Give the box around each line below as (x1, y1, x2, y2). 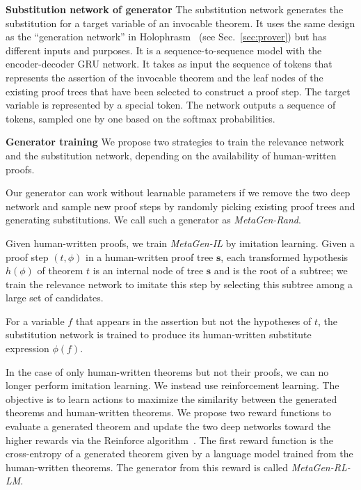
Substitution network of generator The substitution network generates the (6, 2, 344, 16)
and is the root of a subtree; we (214, 263, 348, 278)
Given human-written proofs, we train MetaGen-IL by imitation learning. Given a (6, 235, 355, 250)
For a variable (6, 313, 65, 328)
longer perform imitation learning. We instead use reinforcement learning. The (6, 378, 339, 393)
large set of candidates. (6, 290, 104, 305)
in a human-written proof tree (86, 249, 214, 264)
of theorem (37, 263, 83, 278)
